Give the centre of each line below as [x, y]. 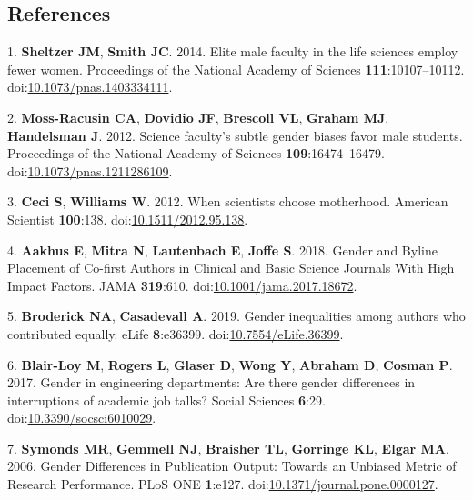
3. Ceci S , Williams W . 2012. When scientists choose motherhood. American [228, 201]
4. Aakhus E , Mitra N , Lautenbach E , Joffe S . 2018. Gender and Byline [222, 250]
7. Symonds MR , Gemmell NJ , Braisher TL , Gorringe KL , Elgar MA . [228, 448]
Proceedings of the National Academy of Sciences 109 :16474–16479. [196, 153]
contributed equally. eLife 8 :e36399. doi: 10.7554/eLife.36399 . [176, 333]
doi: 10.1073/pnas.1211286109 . [90, 170]
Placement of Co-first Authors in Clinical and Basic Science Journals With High [231, 268]
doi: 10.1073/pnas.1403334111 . [90, 87]
